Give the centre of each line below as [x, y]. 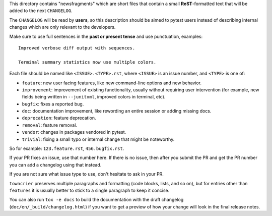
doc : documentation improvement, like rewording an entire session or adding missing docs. [117, 111]
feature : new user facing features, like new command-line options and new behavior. [112, 83]
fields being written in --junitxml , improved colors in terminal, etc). [94, 97]
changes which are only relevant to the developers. [62, 27]
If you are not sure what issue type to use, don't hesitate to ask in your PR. [86, 174]
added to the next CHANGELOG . [41, 11]
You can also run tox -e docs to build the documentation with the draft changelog [96, 200]
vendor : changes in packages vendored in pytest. [74, 132]
